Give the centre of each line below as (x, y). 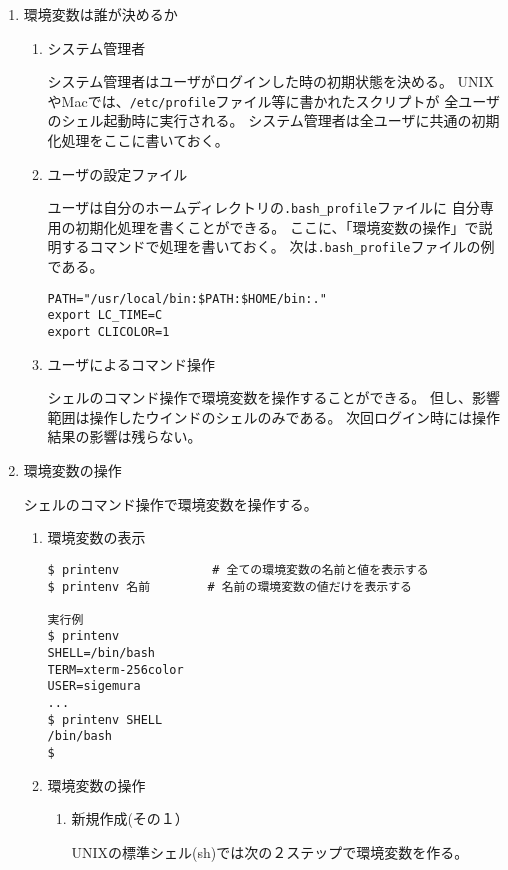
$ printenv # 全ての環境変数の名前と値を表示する (238, 569)
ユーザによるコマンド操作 (131, 363)
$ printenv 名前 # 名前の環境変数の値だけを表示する (229, 586)
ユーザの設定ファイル (117, 173)
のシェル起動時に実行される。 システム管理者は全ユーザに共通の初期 (273, 120)
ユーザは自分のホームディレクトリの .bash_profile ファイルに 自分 (263, 207)
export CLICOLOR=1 (108, 332)
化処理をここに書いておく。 (138, 140)
